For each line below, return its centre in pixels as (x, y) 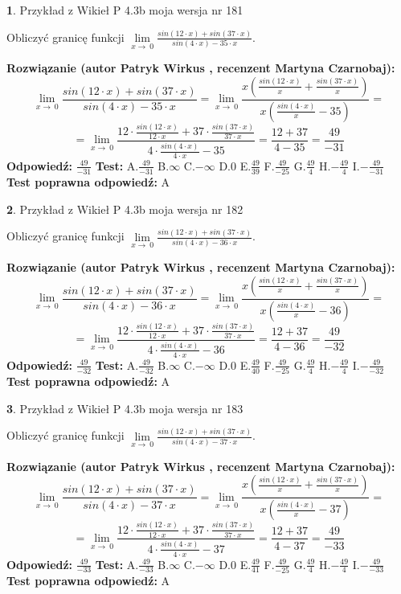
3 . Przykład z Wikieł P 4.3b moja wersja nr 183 (125, 408)
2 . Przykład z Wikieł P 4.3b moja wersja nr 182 (125, 209)
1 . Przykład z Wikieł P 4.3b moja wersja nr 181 (125, 10)
